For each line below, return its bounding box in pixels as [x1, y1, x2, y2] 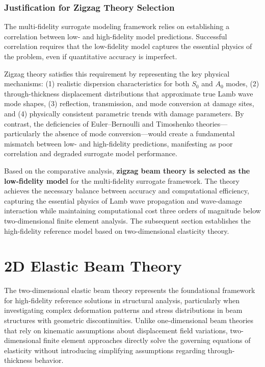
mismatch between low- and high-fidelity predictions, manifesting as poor [4, 138, 233, 149]
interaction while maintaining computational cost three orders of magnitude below [4, 205, 261, 216]
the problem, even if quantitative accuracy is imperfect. [4, 51, 177, 61]
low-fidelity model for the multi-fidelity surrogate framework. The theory [4, 175, 240, 186]
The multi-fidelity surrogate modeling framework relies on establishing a [4, 21, 229, 32]
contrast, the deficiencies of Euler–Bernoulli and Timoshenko [4, 118, 194, 129]
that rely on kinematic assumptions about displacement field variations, [4, 325, 228, 335]
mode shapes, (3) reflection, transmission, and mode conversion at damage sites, [4, 98, 254, 109]
